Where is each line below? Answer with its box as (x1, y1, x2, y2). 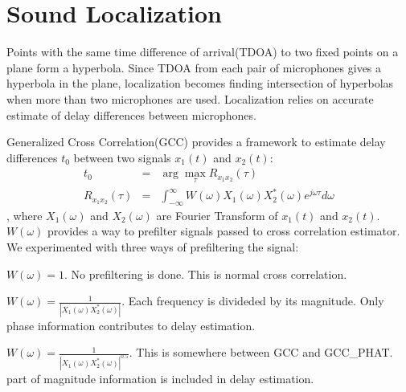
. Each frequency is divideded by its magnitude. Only (121, 292, 384, 309)
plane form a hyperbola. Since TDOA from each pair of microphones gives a (6, 59, 382, 76)
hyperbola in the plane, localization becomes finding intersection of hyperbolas (6, 75, 394, 92)
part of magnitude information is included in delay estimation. (6, 370, 314, 387)
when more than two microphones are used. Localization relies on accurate (6, 90, 374, 107)
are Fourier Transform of (156, 206, 278, 223)
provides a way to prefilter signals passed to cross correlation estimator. (47, 223, 400, 239)
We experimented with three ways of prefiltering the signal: (6, 239, 299, 255)
